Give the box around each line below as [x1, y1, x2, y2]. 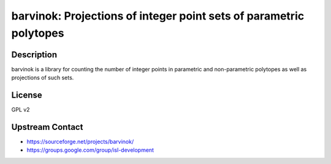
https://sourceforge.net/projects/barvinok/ [26, 138, 134, 146]
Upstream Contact [11, 122, 83, 132]
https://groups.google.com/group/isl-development [26, 146, 154, 154]
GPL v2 [11, 106, 30, 113]
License [11, 90, 42, 101]
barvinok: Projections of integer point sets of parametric [11, 9, 305, 23]
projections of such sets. [11, 74, 74, 82]
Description [11, 49, 58, 60]
